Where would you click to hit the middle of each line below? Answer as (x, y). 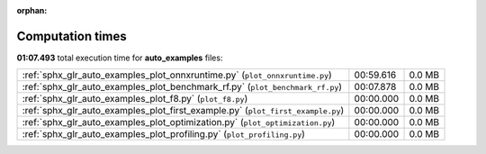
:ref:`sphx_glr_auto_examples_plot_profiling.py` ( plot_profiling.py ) (164, 134)
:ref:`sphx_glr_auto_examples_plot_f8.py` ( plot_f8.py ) (135, 99)
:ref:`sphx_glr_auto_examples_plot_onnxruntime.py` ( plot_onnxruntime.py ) (177, 75)
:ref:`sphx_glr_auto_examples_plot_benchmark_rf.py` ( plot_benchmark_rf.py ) (182, 87)
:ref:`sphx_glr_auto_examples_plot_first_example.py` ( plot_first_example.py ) (183, 111)
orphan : (32, 10)
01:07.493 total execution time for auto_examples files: (120, 58)
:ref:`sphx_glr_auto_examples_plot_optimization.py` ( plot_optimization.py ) (179, 122)
